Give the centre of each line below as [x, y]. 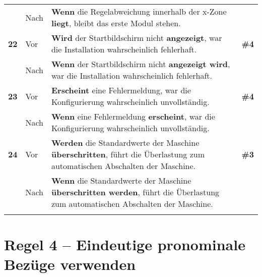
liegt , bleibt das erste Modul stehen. [116, 23]
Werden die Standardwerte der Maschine [125, 143]
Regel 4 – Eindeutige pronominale [125, 244]
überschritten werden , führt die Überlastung [135, 192]
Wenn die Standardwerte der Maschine [121, 180]
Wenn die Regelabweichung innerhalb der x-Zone [139, 11]
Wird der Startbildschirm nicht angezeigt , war [137, 38]
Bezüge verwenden [70, 264]
